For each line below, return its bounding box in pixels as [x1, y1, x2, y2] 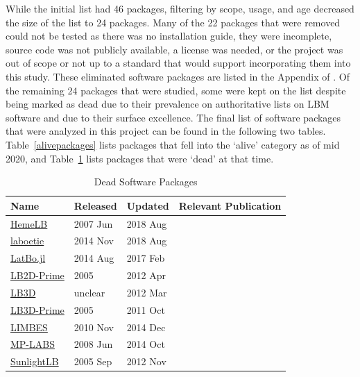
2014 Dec [126, 319, 166, 334]
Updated [126, 198, 169, 212]
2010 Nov [74, 319, 114, 334]
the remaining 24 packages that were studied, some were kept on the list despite [6, 83, 346, 97]
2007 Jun [74, 216, 113, 231]
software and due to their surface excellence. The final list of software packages [6, 110, 341, 124]
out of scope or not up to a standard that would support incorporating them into [6, 56, 351, 70]
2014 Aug [74, 251, 114, 265]
